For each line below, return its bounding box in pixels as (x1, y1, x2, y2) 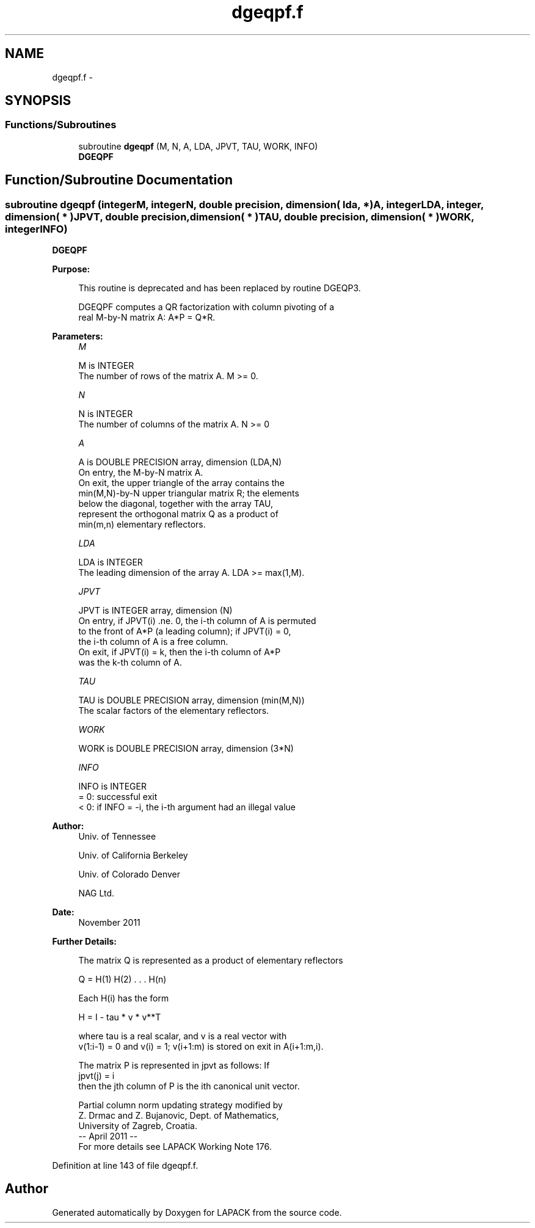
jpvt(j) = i (78, 1070, 115, 1081)
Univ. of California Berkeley (78, 850, 188, 861)
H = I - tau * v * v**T (78, 1012, 161, 1023)
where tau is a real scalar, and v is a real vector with (78, 1031, 287, 1042)
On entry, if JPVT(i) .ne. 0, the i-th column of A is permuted (78, 616, 316, 627)
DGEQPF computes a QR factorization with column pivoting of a (78, 302, 334, 313)
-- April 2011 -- (78, 1131, 138, 1142)
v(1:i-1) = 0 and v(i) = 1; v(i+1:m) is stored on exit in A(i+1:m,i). (78, 1041, 324, 1052)
